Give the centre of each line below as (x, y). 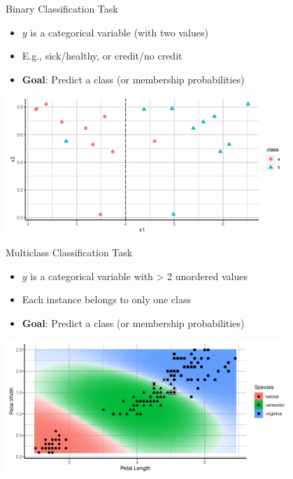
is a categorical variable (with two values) (119, 32)
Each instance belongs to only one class (107, 299)
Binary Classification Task (62, 8)
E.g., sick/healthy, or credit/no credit (102, 56)
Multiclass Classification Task (69, 252)
